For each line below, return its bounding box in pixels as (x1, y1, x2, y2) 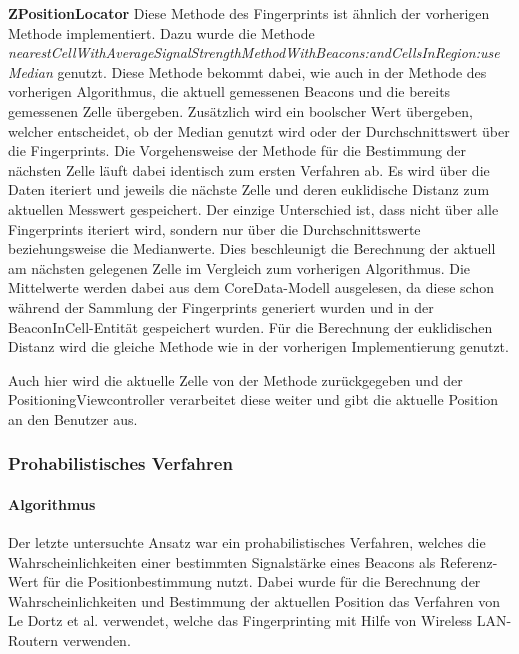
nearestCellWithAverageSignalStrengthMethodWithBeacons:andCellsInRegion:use (8, 42, 500, 63)
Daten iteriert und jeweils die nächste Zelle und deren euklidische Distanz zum (8, 179, 490, 200)
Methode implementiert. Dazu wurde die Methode (8, 22, 315, 43)
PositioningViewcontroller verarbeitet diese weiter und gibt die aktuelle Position (8, 389, 499, 410)
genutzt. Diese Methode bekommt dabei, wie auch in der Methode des (57, 61, 487, 82)
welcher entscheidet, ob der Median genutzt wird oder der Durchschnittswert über (8, 120, 510, 141)
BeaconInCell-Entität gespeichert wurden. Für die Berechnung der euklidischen (8, 316, 493, 337)
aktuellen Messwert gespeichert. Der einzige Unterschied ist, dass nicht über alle (8, 198, 499, 219)
